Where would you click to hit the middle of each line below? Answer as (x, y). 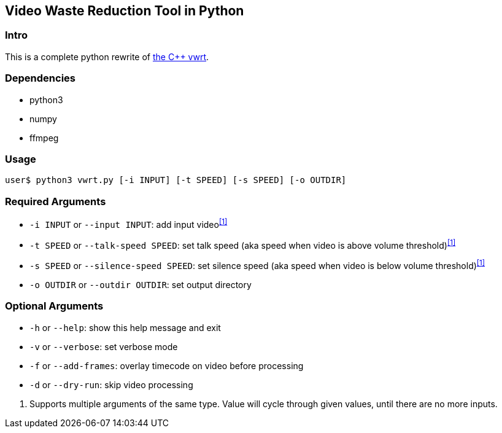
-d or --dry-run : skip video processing (111, 384)
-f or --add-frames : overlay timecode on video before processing (167, 365)
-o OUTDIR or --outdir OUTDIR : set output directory (141, 285)
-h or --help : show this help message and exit (125, 327)
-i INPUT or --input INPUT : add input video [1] (129, 224)
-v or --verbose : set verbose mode (104, 346)
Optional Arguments (54, 306)
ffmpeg (44, 138)
